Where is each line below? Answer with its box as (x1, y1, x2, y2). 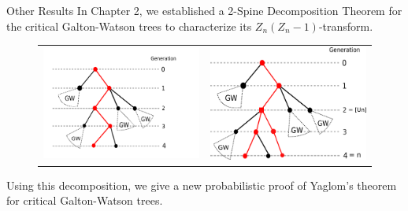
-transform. (318, 17, 373, 34)
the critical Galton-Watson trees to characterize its (6, 17, 252, 34)
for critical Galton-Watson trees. (6, 192, 163, 209)
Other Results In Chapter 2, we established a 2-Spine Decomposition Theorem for (6, 2, 402, 18)
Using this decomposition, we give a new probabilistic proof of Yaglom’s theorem (6, 176, 397, 193)
